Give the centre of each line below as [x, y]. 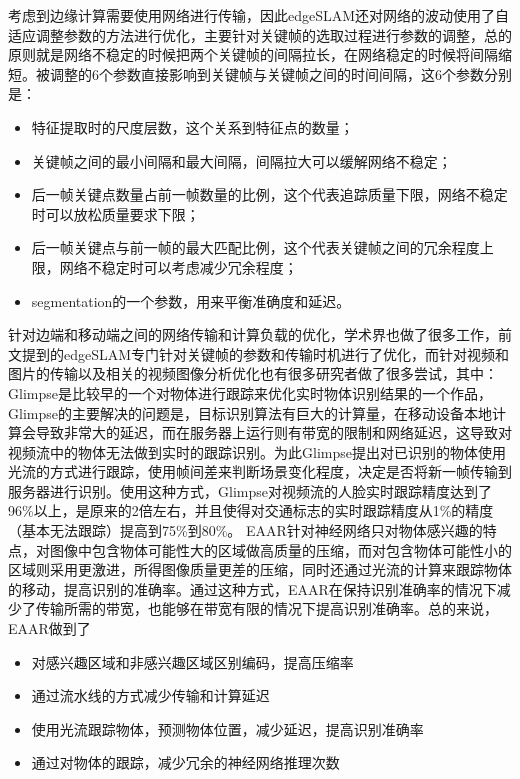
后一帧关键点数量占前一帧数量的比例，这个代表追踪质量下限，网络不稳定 [269, 194]
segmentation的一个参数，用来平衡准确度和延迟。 [191, 300]
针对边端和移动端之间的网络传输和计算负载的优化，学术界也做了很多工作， [253, 334]
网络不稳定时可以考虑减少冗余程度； [178, 266]
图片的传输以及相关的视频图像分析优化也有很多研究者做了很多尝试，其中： [253, 373]
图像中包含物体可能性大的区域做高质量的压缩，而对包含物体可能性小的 [280, 549]
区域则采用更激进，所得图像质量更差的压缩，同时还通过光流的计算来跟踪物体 [260, 569]
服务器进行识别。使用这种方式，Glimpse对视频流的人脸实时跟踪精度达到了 [250, 490]
